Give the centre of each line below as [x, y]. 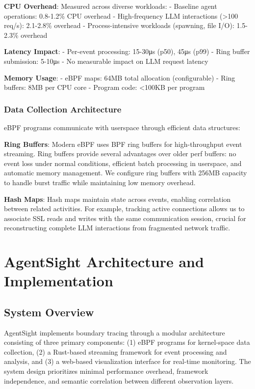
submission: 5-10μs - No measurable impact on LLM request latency [106, 61]
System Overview [49, 312]
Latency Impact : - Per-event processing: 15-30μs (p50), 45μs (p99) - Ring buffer [127, 51]
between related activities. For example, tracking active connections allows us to [124, 208]
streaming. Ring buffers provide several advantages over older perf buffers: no [120, 153]
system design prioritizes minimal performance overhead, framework [106, 371]
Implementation [59, 281]
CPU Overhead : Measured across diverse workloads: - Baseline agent [111, 6]
